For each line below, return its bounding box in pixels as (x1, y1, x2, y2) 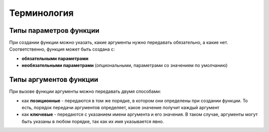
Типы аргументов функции (9, 75, 99, 84)
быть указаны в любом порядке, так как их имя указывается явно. (21, 118, 164, 124)
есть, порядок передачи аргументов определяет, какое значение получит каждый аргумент (21, 104, 220, 110)
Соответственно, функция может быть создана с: (9, 46, 115, 52)
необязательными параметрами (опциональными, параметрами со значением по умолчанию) (21, 63, 228, 68)
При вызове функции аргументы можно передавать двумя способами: (9, 88, 161, 94)
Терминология (9, 7, 74, 18)
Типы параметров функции (9, 26, 100, 35)
